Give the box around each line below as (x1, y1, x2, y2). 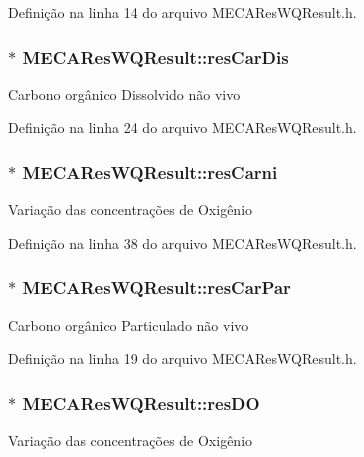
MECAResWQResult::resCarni (22, 159, 278, 184)
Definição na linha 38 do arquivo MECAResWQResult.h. (8, 232, 357, 253)
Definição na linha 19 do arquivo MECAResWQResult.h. (8, 348, 357, 369)
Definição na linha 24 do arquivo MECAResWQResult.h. (8, 117, 357, 138)
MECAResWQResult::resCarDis (22, 44, 289, 69)
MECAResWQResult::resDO (22, 390, 260, 415)
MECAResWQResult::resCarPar (22, 275, 291, 300)
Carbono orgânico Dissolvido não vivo (8, 83, 241, 104)
